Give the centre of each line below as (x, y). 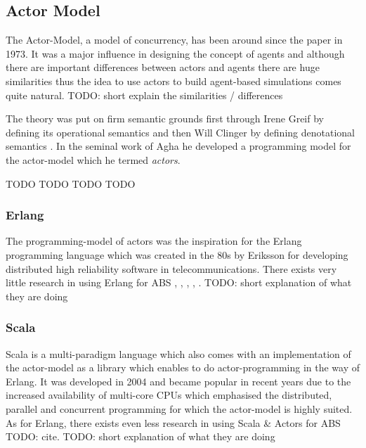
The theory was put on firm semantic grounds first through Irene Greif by (165, 119)
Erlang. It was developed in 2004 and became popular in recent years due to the (178, 381)
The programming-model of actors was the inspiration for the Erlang (154, 241)
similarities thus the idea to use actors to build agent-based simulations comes (174, 81)
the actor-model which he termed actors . (93, 159)
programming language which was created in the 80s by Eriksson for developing (177, 254)
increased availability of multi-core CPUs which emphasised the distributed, (169, 395)
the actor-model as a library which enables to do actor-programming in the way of (183, 367)
